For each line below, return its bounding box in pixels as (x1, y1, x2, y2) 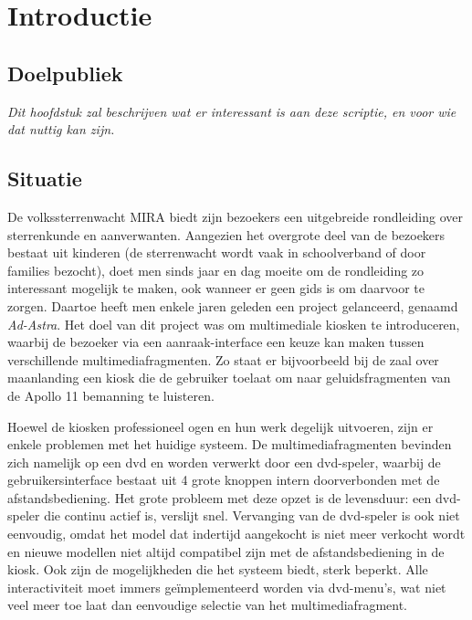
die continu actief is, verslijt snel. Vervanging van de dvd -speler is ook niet (44, 506, 460, 525)
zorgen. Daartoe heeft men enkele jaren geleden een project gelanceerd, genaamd (7, 296, 458, 315)
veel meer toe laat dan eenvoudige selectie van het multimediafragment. (7, 595, 407, 615)
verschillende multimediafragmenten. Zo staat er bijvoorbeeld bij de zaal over (7, 350, 439, 369)
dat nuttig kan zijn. (7, 120, 115, 139)
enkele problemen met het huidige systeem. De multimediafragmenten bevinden (7, 435, 452, 454)
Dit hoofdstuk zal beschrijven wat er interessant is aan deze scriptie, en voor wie (7, 101, 456, 121)
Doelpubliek (7, 58, 123, 87)
